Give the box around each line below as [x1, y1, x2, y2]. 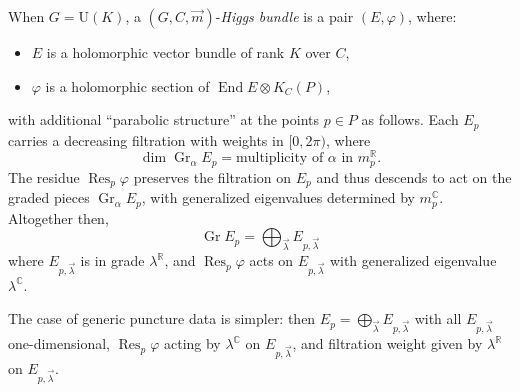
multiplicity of [236, 151, 324, 166]
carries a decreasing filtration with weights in [8, 129, 284, 150]
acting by [163, 333, 221, 354]
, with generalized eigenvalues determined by [141, 187, 415, 208]
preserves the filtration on [133, 166, 292, 187]
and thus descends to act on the [316, 166, 512, 187]
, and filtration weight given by [292, 333, 483, 354]
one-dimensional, [8, 333, 110, 354]
